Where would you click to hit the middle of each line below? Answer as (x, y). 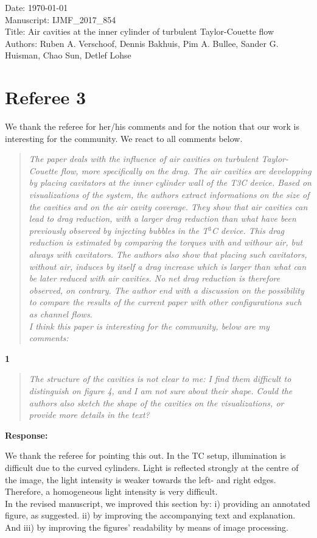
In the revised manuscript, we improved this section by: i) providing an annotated (158, 503)
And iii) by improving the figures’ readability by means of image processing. (147, 527)
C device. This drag (248, 230)
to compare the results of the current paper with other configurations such (165, 302)
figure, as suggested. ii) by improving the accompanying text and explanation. (150, 515)
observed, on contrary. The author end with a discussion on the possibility (166, 290)
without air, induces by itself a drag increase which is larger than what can (168, 266)
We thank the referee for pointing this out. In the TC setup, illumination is (145, 455)
